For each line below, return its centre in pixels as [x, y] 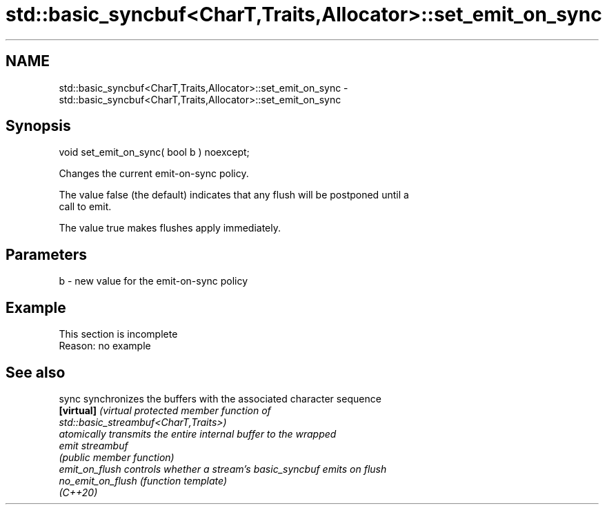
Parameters [46, 254]
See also [36, 372]
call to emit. [85, 207]
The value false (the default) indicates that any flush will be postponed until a [234, 195]
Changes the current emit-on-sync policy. [154, 174]
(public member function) [117, 457]
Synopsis [38, 126]
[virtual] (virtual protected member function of [165, 410]
